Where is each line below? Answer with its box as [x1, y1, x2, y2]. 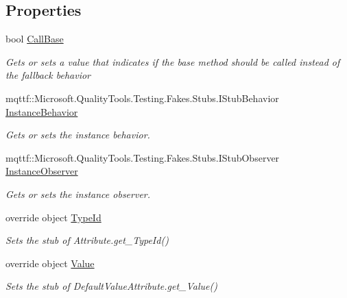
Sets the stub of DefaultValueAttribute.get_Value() [5, 279, 217, 293]
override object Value [5, 256, 95, 270]
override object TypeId [5, 210, 101, 224]
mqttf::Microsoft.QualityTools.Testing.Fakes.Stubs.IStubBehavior [5, 90, 279, 105]
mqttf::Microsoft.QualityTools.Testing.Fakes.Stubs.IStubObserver [5, 150, 280, 164]
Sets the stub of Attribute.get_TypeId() [5, 233, 169, 247]
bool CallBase [5, 32, 64, 46]
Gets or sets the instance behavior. [5, 127, 150, 142]
